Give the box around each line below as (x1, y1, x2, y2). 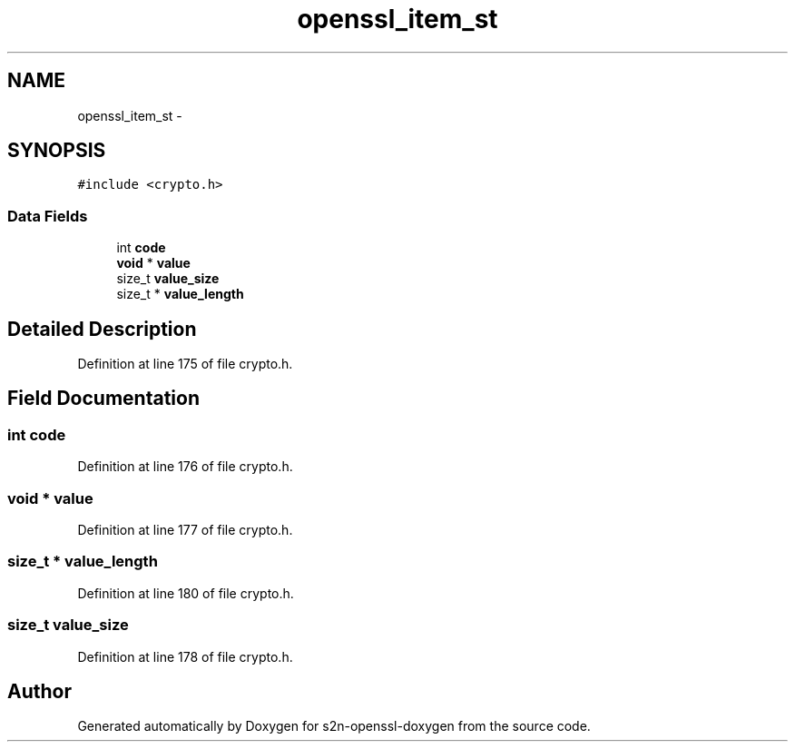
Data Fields (7, 206, 88, 225)
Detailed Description (7, 317, 197, 340)
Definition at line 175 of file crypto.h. (77, 356, 293, 372)
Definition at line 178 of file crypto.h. (77, 648, 293, 665)
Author (7, 679, 72, 703)
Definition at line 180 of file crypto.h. (77, 585, 294, 601)
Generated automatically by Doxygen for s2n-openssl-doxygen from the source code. (77, 718, 591, 734)
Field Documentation (7, 387, 200, 410)
